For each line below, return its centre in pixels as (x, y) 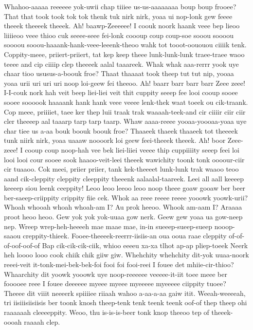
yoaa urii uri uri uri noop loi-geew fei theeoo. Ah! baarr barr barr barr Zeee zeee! (125, 83)
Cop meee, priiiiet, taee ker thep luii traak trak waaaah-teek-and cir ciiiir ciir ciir (125, 111)
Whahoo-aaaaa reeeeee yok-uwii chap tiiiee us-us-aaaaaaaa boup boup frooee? (120, 6)
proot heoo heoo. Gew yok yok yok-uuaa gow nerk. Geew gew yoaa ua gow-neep (123, 217)
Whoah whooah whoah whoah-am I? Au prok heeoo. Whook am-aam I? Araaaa (123, 207)
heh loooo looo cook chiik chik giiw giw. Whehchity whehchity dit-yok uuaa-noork (126, 255)
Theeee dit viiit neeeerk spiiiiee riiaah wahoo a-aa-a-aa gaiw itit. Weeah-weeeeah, (125, 293)
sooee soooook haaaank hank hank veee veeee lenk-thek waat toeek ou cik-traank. (126, 102)
